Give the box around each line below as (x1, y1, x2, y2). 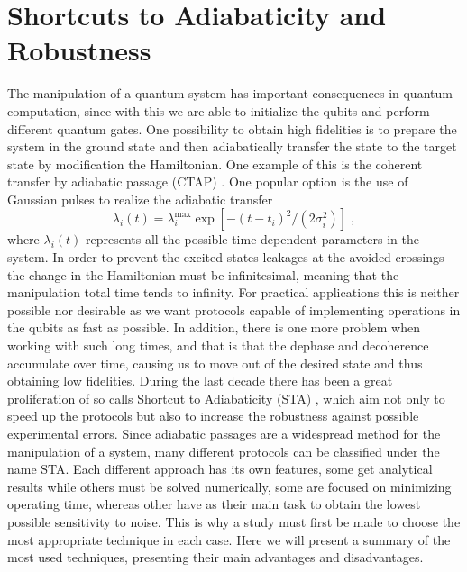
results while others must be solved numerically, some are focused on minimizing (7, 477, 452, 495)
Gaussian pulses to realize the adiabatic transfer (7, 189, 273, 208)
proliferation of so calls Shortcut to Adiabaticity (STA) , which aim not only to (7, 388, 445, 407)
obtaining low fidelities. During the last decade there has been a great (7, 371, 393, 390)
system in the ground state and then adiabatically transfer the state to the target (7, 137, 457, 156)
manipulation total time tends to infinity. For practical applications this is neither (7, 283, 460, 302)
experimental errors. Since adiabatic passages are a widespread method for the (7, 424, 441, 442)
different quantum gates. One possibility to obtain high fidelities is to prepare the (7, 119, 457, 138)
